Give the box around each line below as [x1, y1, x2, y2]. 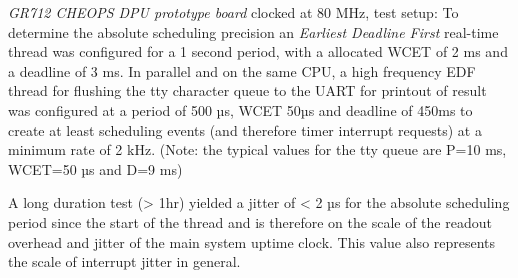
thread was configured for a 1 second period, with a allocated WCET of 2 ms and [8, 41, 508, 62]
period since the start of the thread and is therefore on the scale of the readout [8, 211, 492, 232]
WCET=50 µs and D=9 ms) [8, 158, 183, 179]
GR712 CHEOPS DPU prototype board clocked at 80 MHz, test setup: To [8, 2, 459, 22]
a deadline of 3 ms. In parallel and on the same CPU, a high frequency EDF [8, 60, 476, 81]
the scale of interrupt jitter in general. [8, 251, 241, 272]
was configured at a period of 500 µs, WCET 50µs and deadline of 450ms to [8, 99, 473, 120]
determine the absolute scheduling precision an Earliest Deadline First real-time [8, 21, 499, 42]
